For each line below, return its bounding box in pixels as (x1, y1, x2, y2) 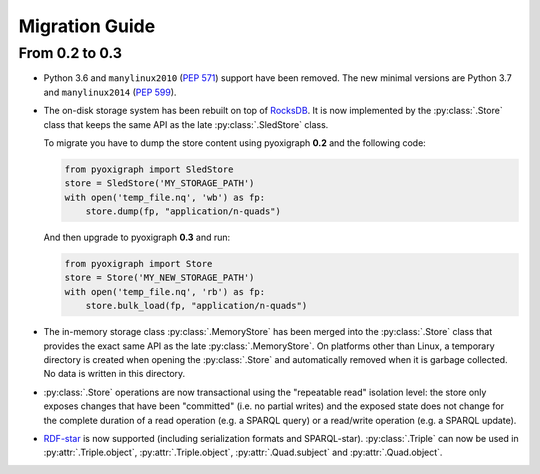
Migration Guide (18, 15, 156, 37)
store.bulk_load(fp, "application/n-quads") (85, 300, 308, 312)
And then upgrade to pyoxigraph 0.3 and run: (43, 231, 231, 244)
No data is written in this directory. (43, 368, 186, 380)
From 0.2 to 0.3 (18, 44, 122, 62)
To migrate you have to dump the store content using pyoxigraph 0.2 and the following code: (43, 136, 427, 149)
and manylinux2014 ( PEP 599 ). (43, 86, 177, 98)
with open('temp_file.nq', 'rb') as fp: (64, 286, 265, 297)
